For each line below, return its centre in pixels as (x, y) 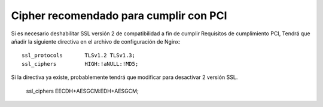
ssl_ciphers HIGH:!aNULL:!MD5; (80, 64)
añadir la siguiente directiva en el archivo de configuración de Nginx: (96, 41)
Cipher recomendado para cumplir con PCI (119, 16)
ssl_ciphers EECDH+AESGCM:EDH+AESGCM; (82, 91)
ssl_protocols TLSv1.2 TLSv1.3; (79, 56)
